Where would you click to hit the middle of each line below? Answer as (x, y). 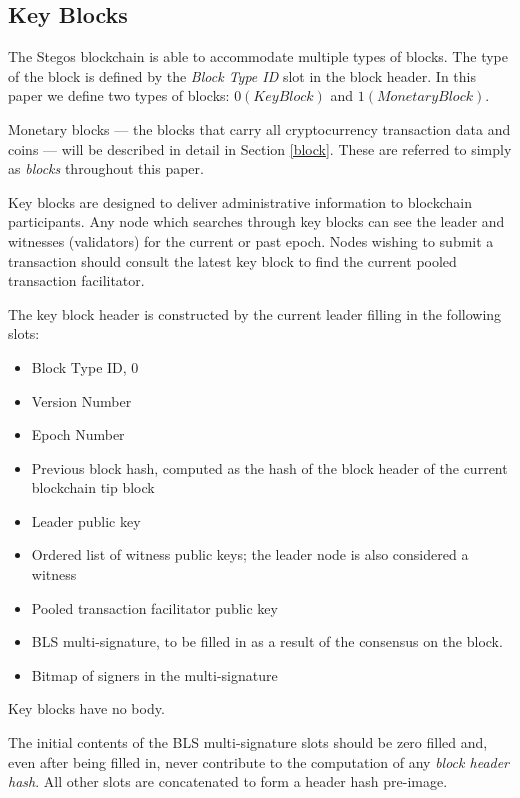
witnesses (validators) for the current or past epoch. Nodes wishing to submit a (251, 240)
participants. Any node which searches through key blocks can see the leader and (256, 221)
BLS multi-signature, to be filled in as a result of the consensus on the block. (267, 641)
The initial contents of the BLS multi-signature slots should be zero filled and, (248, 742)
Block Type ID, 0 (85, 366)
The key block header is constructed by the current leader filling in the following (255, 313)
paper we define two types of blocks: (119, 95)
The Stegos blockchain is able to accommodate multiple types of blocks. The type (258, 56)
